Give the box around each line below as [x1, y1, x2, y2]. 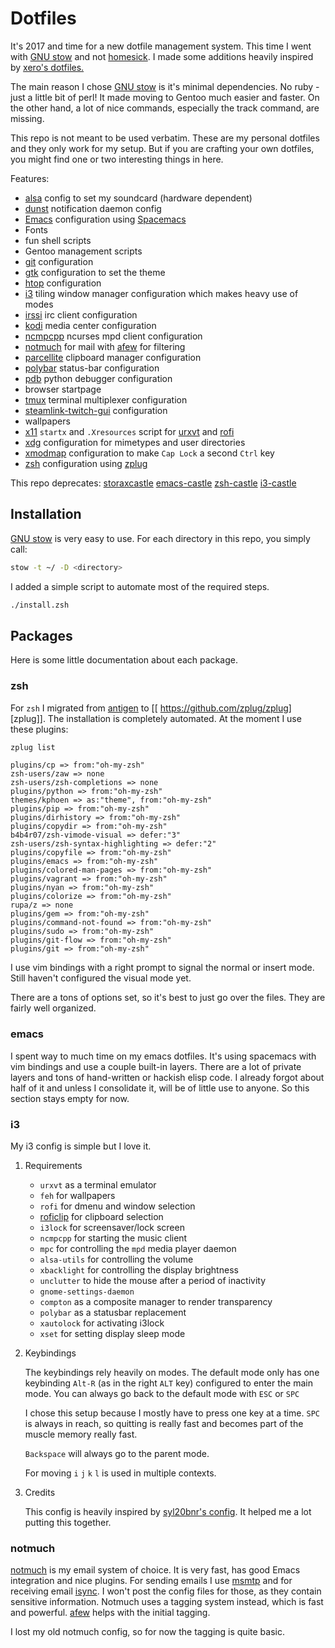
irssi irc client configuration [24, 308, 138, 321]
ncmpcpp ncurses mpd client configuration [24, 330, 203, 342]
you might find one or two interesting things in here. [10, 153, 224, 165]
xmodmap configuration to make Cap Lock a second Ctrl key [24, 447, 275, 459]
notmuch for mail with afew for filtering [24, 340, 186, 352]
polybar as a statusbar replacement [39, 1307, 187, 1319]
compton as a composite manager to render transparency [39, 1296, 273, 1308]
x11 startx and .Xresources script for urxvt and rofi [24, 425, 235, 437]
